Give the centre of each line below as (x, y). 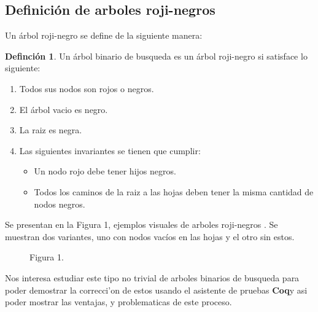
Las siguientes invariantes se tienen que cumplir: (110, 150)
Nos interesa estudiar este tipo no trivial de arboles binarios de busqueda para (152, 277)
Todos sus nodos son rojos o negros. (87, 88)
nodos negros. (60, 204)
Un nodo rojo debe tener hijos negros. (105, 171)
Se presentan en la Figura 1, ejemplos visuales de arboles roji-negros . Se (142, 224)
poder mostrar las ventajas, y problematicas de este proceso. (118, 302)
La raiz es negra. (51, 130)
